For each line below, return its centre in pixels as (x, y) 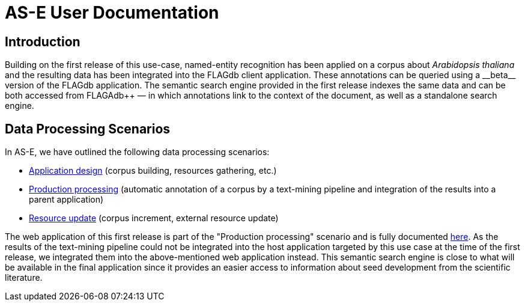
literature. (24, 278)
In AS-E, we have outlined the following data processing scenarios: (137, 152)
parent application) (66, 200)
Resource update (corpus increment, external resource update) (154, 218)
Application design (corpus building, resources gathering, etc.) (153, 171)
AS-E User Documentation (112, 13)
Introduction (43, 41)
